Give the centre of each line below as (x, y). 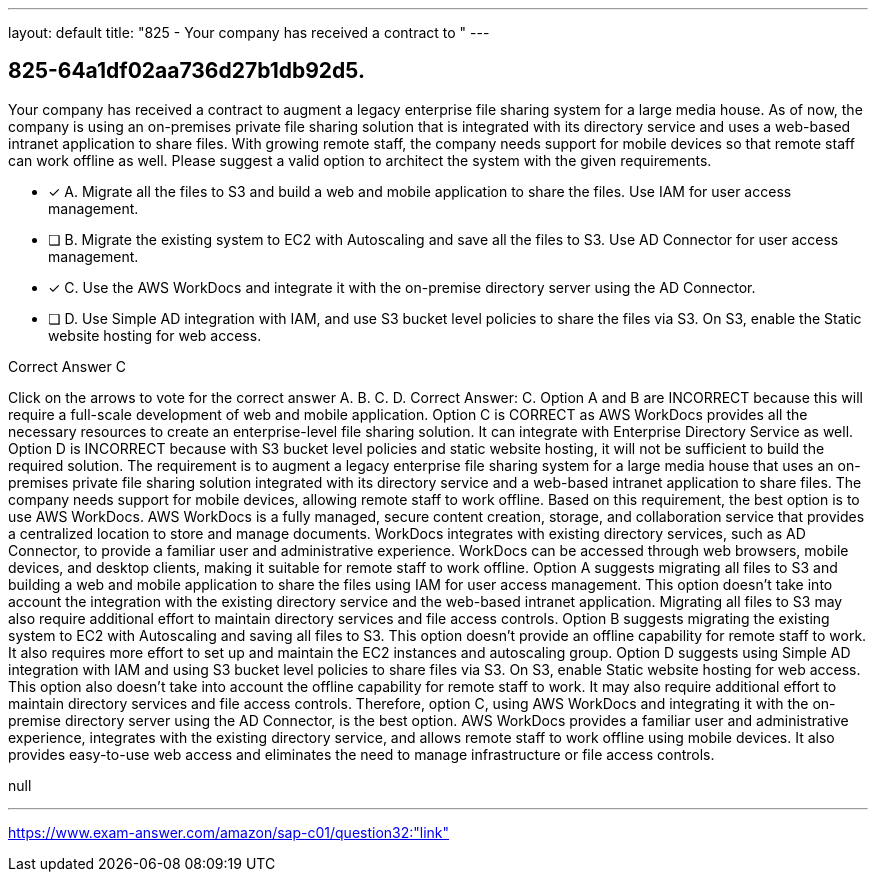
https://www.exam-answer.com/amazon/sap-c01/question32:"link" (229, 832)
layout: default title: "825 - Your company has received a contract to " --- (249, 32)
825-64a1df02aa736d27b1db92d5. (186, 71)
